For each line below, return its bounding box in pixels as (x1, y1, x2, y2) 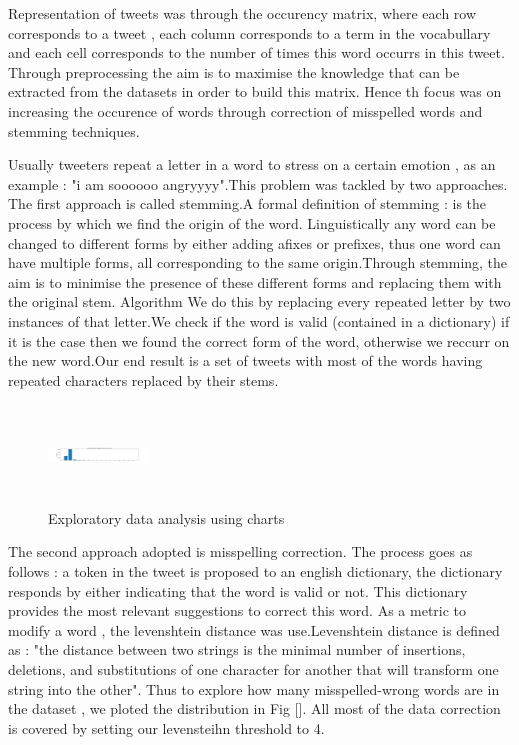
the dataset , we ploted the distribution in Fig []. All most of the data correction (8, 698, 501, 719)
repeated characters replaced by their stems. (8, 369, 279, 390)
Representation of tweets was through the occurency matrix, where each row (8, 3, 477, 23)
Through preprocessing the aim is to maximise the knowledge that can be (8, 61, 460, 82)
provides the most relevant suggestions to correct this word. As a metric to (8, 600, 467, 621)
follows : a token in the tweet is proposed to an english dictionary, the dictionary (8, 561, 503, 582)
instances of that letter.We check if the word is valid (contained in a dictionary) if (8, 310, 510, 331)
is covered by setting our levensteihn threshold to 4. (8, 717, 325, 738)
